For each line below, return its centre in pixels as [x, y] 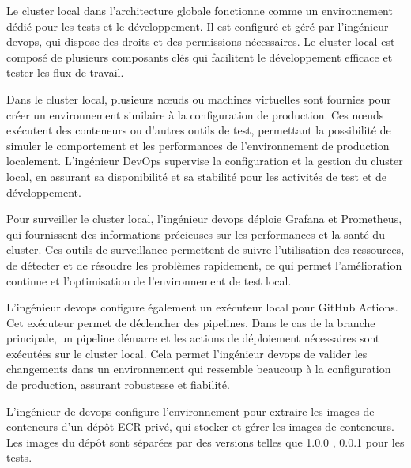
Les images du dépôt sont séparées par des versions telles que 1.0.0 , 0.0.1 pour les [205, 442]
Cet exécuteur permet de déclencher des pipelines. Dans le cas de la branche [191, 322]
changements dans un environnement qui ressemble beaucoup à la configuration [199, 369]
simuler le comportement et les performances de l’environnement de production [198, 145]
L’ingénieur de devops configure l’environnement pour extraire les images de [190, 411]
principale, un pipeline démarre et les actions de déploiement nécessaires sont [193, 338]
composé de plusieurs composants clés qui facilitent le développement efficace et [200, 57]
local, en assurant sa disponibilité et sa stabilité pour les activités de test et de [197, 176]
